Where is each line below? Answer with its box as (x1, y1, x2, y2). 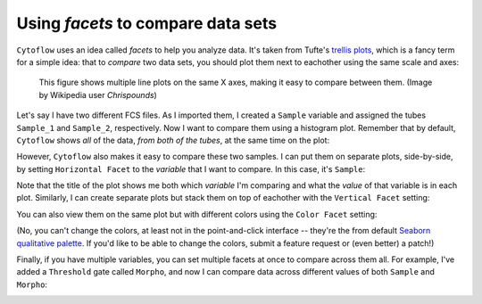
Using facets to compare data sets (16, 13, 277, 33)
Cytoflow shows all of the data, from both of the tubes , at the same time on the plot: (16, 135, 330, 145)
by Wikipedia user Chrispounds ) (38, 89, 158, 100)
